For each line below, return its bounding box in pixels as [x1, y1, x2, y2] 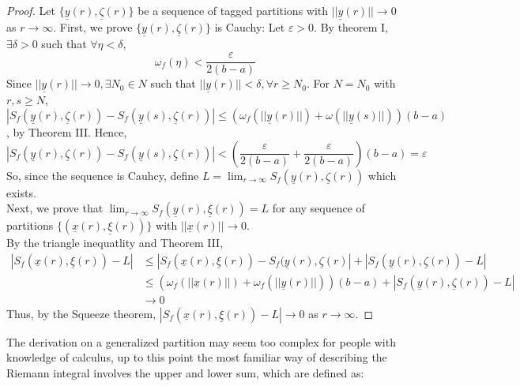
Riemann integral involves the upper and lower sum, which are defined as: [6, 364, 364, 380]
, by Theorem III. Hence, [6, 123, 127, 140]
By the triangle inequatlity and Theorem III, [6, 234, 224, 251]
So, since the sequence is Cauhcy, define [6, 167, 199, 183]
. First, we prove [53, 19, 133, 36]
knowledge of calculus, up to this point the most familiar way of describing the [6, 349, 387, 365]
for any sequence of [272, 200, 365, 216]
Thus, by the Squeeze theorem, [6, 305, 156, 321]
